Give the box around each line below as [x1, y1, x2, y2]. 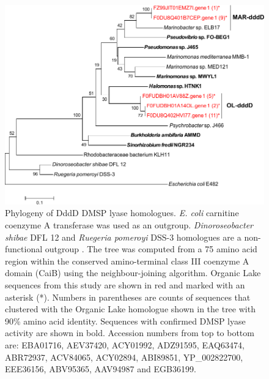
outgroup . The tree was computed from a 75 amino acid [45, 242, 257, 255]
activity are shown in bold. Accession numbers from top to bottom [5, 326, 254, 339]
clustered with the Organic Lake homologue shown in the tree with [5, 302, 256, 315]
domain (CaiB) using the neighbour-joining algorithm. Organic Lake [5, 266, 261, 279]
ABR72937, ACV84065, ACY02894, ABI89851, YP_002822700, [5, 350, 243, 363]
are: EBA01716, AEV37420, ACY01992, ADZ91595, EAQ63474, [5, 339, 245, 351]
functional [5, 242, 43, 255]
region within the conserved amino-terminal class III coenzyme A [5, 254, 249, 267]
